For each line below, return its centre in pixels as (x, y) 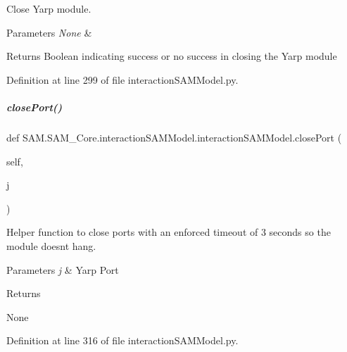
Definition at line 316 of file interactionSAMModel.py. (122, 340)
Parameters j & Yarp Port (63, 269)
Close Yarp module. (49, 8)
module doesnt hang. (51, 245)
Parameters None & (49, 32)
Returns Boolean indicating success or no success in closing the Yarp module (172, 56)
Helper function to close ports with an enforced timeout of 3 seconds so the (169, 232)
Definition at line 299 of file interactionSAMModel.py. (122, 79)
